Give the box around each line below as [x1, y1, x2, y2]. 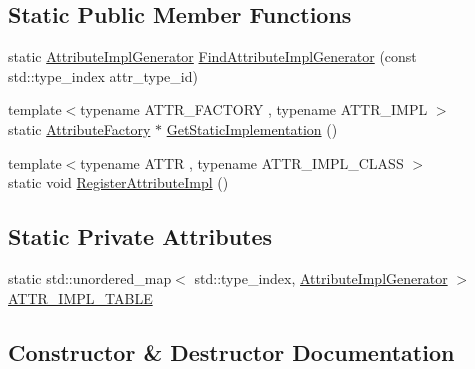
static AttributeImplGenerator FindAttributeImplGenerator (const [8, 46, 417, 67]
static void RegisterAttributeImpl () [8, 172, 229, 193]
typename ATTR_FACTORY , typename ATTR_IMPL [80, 99, 428, 120]
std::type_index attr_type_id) [8, 65, 198, 86]
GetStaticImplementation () [166, 118, 338, 139]
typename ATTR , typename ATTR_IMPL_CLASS [80, 152, 404, 173]
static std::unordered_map [8, 267, 172, 288]
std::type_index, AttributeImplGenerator [194, 267, 448, 288]
